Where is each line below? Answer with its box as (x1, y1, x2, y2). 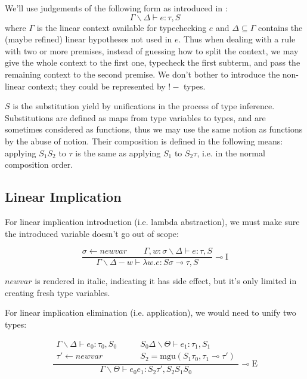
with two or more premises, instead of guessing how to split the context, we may (5, 44, 299, 57)
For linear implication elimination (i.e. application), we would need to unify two (5, 306, 296, 319)
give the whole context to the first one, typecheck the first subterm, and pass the (5, 56, 300, 69)
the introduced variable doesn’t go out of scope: (5, 227, 179, 239)
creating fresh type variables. (5, 286, 110, 298)
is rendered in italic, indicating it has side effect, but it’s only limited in (35, 275, 297, 287)
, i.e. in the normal (197, 146, 265, 159)
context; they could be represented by (27, 79, 166, 92)
